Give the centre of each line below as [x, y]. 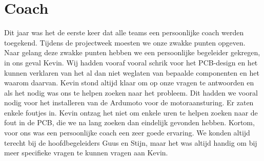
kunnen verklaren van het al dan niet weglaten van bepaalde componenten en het [132, 72]
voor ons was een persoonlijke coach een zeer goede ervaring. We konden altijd [127, 133]
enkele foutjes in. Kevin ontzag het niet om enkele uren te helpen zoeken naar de [131, 112]
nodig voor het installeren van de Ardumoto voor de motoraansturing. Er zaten [129, 102]
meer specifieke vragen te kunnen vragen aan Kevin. [86, 153]
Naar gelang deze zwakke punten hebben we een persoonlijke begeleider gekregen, [132, 52]
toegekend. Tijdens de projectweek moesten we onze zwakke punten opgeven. [125, 42]
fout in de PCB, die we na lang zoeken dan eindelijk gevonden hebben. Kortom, [129, 122]
